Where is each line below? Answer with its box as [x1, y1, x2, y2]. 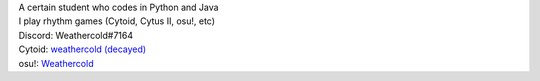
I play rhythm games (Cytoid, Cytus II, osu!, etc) [18, 15, 215, 27]
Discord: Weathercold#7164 [18, 29, 134, 41]
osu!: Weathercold [18, 57, 94, 69]
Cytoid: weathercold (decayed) [18, 43, 147, 55]
